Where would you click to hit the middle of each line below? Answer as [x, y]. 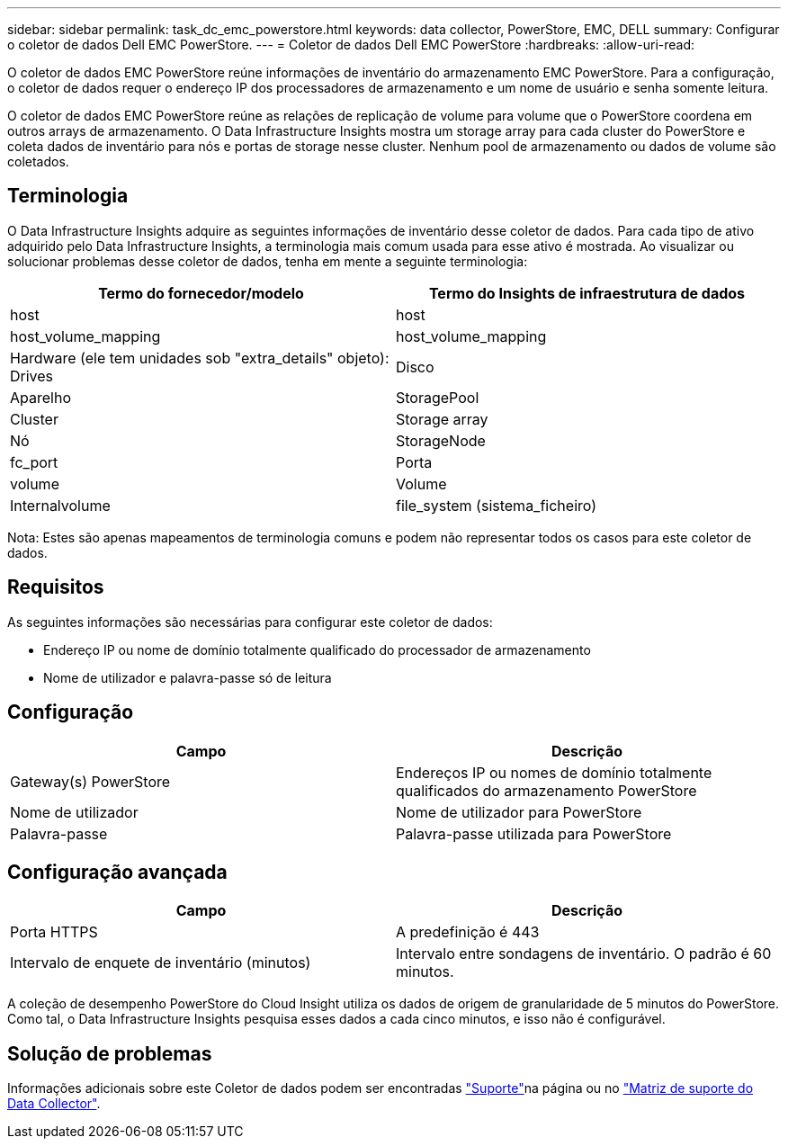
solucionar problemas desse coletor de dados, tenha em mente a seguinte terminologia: [268, 261]
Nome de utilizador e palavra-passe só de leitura [188, 677]
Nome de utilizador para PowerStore [519, 812]
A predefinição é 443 [468, 932]
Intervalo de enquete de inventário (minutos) [161, 963]
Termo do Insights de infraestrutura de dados [587, 293]
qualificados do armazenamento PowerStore [546, 790]
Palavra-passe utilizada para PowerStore [534, 833]
